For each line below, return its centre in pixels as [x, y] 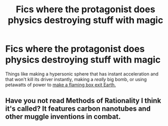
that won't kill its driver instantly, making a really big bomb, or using [76, 79]
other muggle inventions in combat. [63, 117]
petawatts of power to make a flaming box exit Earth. [61, 85]
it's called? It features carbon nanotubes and [78, 109]
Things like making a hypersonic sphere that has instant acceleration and [82, 74]
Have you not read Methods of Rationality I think [83, 101]
